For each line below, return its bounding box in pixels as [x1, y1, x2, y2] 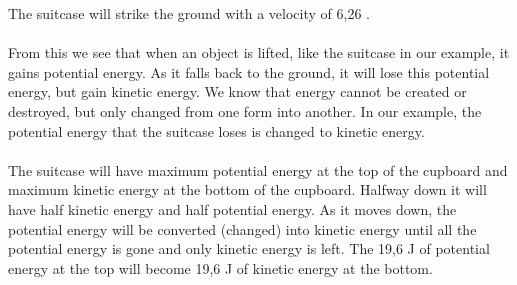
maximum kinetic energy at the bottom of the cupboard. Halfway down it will [8, 179, 487, 200]
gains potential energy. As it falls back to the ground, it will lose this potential [8, 61, 490, 82]
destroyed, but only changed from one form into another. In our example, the [8, 100, 482, 121]
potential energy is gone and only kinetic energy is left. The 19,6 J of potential [8, 238, 490, 259]
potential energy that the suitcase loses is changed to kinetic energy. [8, 120, 425, 141]
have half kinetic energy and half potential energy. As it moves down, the [8, 198, 457, 219]
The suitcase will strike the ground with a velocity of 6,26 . [8, 3, 370, 23]
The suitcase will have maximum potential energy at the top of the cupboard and [8, 159, 508, 180]
